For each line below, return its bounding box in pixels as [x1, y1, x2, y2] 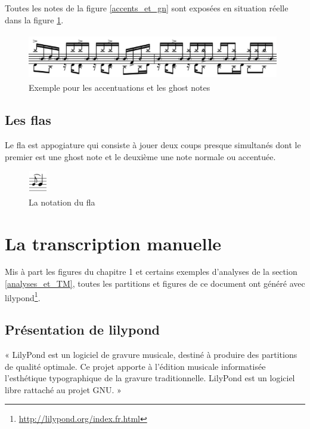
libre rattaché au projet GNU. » [5, 383, 122, 396]
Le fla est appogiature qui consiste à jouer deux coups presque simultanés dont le [5, 139, 301, 151]
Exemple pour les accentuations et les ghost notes [29, 81, 210, 94]
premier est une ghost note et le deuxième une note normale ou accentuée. [5, 150, 276, 163]
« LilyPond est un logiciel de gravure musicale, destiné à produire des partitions [5, 348, 297, 361]
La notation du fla [29, 195, 95, 208]
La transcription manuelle [5, 231, 222, 255]
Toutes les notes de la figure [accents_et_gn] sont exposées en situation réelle [5, 2, 289, 14]
